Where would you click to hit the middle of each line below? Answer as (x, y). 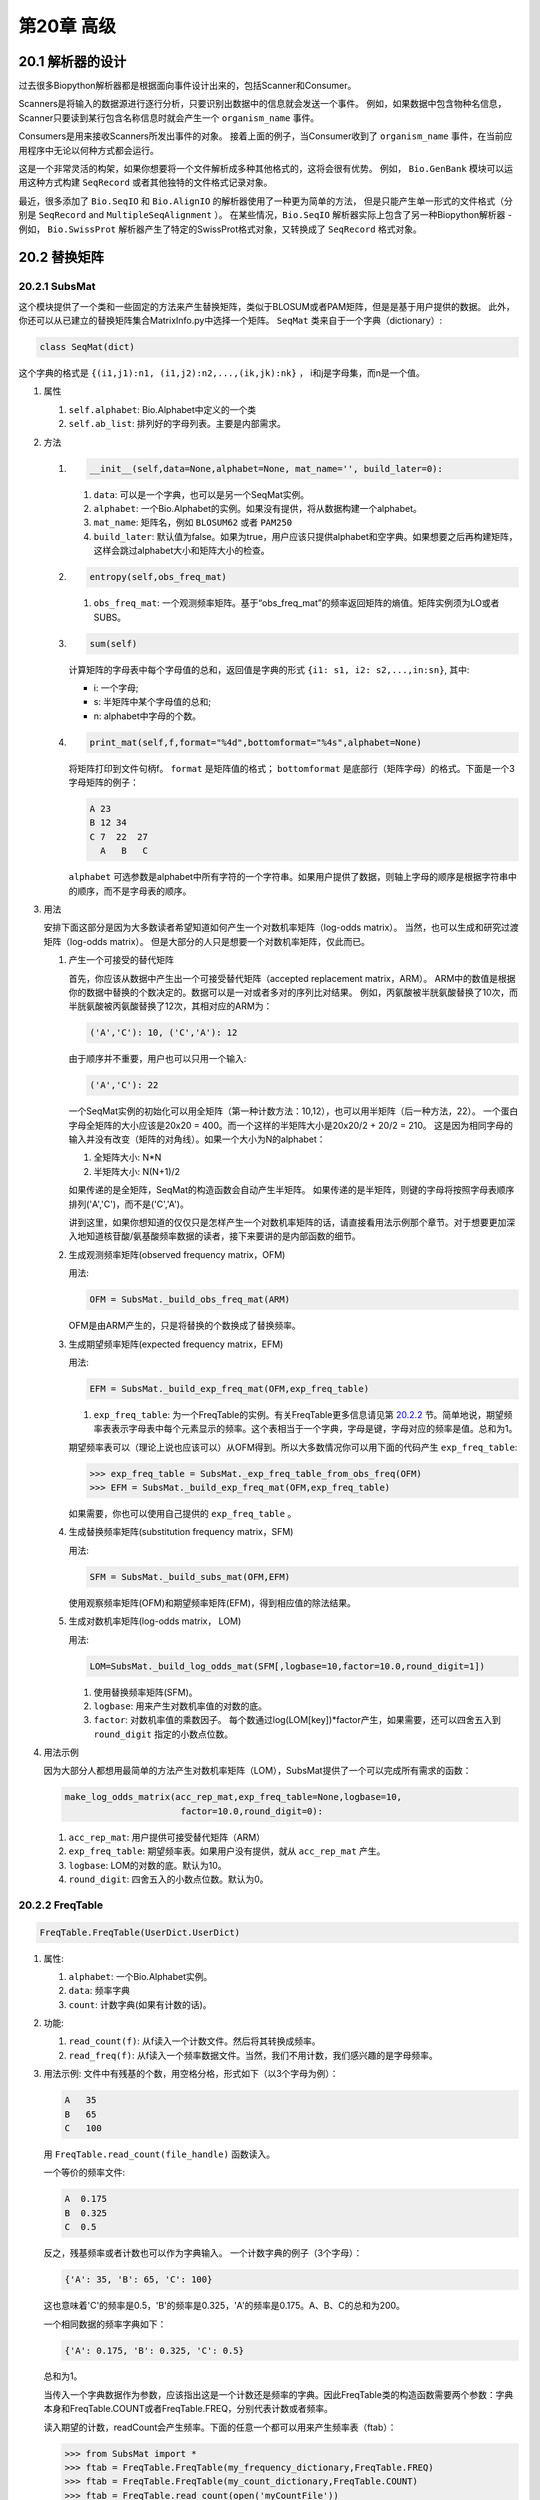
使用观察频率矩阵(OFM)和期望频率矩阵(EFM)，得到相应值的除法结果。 (212, 1602)
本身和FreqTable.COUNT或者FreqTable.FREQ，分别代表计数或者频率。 (188, 2409)
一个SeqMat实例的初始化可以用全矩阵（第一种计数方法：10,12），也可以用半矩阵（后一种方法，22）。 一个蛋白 (293, 1111)
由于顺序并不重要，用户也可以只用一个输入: (157, 1059)
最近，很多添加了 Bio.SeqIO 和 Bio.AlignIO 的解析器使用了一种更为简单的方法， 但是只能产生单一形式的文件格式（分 (266, 201)
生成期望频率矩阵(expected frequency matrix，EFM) (176, 1344)
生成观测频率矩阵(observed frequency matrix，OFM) (177, 1254)
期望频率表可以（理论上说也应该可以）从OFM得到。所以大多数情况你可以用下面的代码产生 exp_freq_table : (293, 1447)
